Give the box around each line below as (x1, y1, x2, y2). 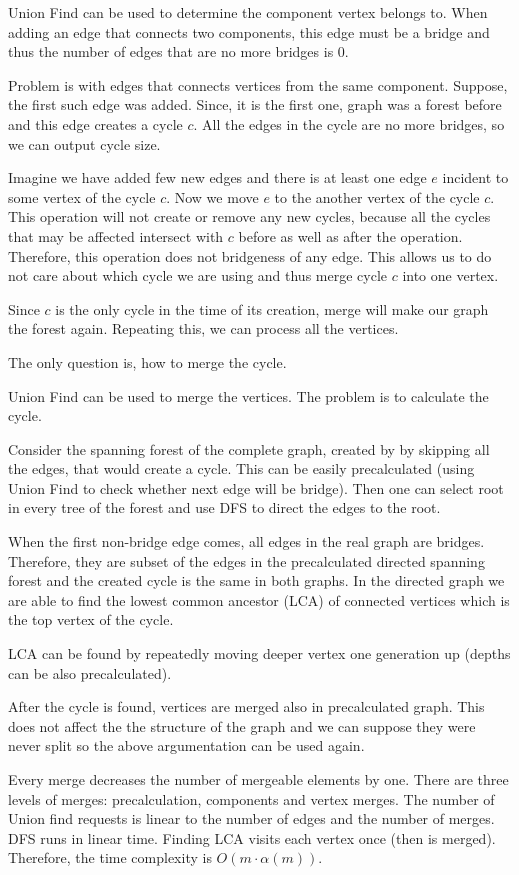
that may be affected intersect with (8, 225, 224, 246)
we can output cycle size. (8, 133, 161, 154)
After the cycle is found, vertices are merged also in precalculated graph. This (8, 696, 485, 717)
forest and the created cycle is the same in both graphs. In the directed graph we (8, 570, 505, 591)
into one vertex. (402, 265, 499, 286)
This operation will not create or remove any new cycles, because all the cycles (8, 206, 491, 227)
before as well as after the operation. (238, 225, 463, 246)
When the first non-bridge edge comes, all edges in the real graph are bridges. (8, 531, 485, 552)
